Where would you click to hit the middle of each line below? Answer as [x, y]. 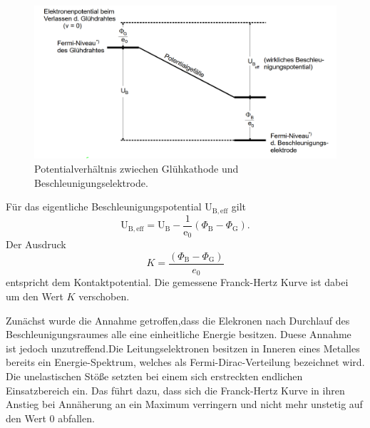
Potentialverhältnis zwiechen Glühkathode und [137, 169]
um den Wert [35, 296]
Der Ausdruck [36, 244]
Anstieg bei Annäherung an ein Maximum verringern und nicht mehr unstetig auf [184, 404]
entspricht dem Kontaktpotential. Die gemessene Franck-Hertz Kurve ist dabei [177, 282]
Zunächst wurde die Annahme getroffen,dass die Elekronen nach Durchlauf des [178, 320]
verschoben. [104, 296]
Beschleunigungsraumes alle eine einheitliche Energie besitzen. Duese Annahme [179, 334]
